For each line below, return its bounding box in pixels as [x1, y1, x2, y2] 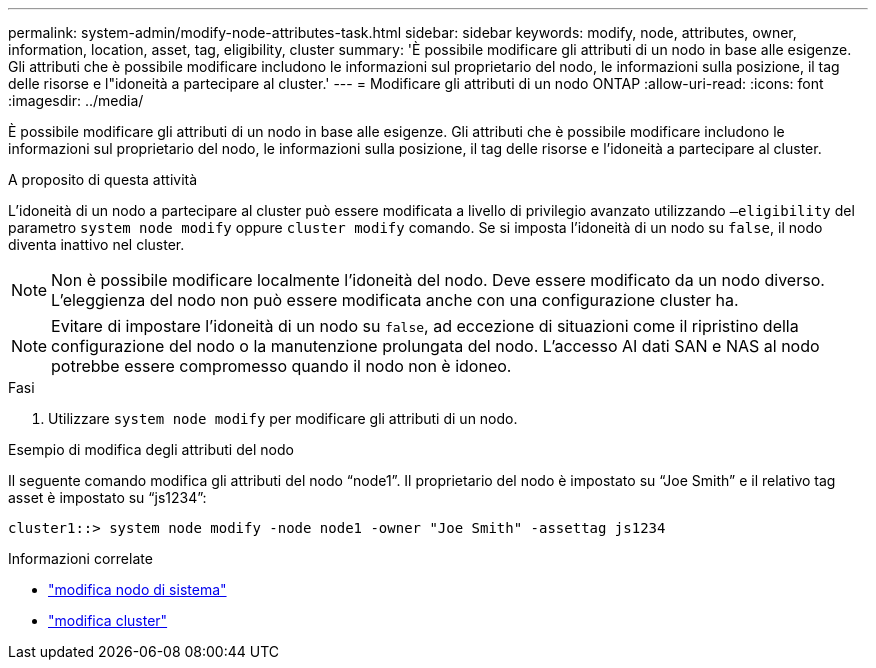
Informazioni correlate [8, 550, 153, 567]
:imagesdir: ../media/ [8, 92, 144, 109]
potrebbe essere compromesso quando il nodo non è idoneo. [51, 356, 512, 376]
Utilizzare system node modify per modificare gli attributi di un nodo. [48, 410, 518, 427]
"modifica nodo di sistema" [48, 581, 227, 598]
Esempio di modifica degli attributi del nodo [8, 441, 294, 458]
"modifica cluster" [48, 612, 168, 629]
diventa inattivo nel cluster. [8, 236, 185, 253]
